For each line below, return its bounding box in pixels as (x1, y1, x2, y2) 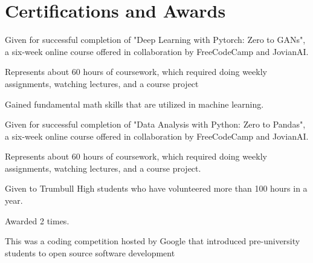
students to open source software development (5, 246, 175, 259)
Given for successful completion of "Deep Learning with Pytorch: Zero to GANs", (5, 33, 306, 46)
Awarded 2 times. (5, 214, 69, 227)
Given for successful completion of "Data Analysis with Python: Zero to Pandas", (5, 118, 306, 131)
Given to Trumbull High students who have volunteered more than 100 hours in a (5, 182, 308, 195)
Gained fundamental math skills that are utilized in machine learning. (5, 97, 264, 110)
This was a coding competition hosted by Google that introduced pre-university (5, 235, 300, 247)
